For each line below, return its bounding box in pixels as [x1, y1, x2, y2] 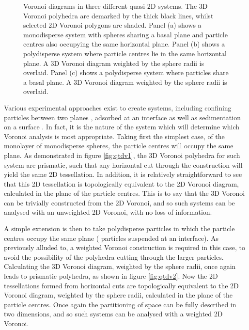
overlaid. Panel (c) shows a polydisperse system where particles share [23, 67, 229, 78]
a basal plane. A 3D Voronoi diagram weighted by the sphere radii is [23, 77, 227, 87]
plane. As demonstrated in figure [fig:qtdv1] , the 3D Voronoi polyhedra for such [4, 150, 240, 160]
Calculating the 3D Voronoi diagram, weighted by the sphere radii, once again [4, 261, 236, 271]
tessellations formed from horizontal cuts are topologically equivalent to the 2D [4, 280, 239, 290]
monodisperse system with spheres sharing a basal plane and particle [23, 29, 228, 39]
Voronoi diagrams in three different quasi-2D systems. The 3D [23, 1, 208, 11]
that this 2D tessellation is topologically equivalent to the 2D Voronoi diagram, [4, 178, 239, 189]
